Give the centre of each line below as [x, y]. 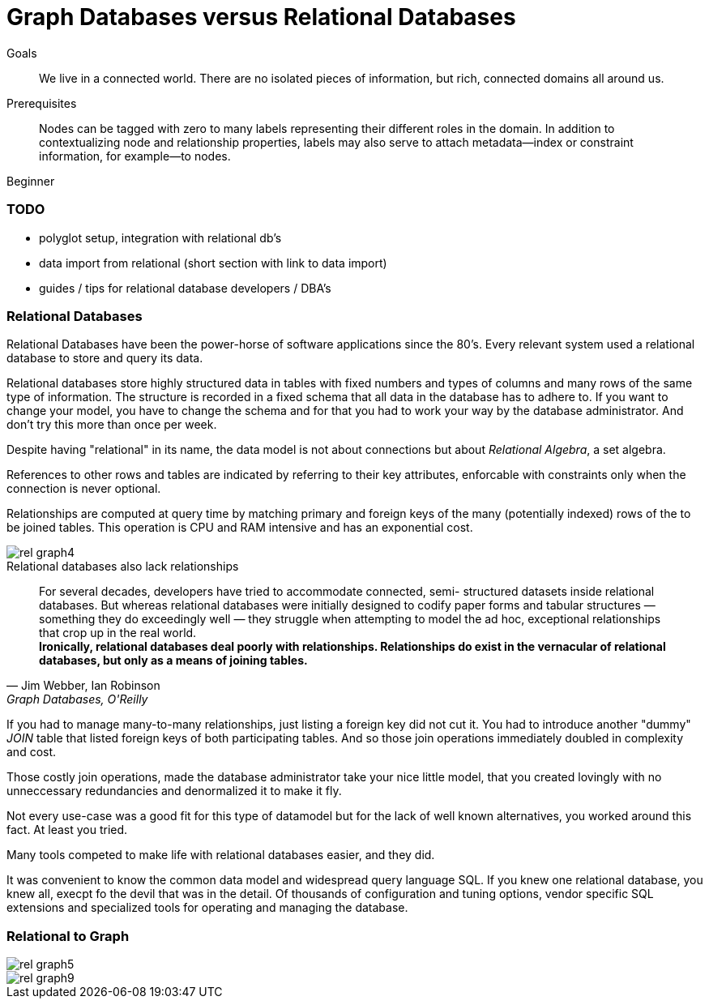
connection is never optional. [84, 489]
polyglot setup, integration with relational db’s [160, 237]
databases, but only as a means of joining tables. [173, 661]
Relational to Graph [68, 936]
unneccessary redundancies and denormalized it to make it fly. [174, 791]
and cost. [32, 752]
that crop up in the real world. [118, 633]
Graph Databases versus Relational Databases [261, 17]
